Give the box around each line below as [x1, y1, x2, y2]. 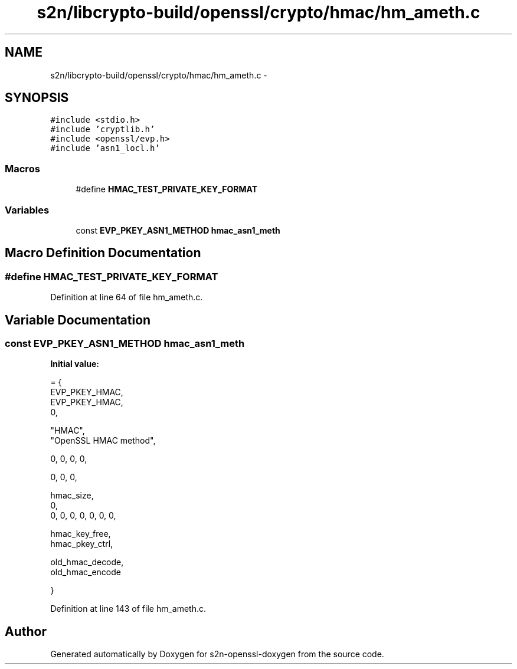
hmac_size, [50, 490, 94, 501]
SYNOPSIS [5, 90, 69, 106]
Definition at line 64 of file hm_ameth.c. [50, 292, 203, 303]
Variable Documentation [5, 312, 151, 327]
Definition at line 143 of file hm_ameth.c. [50, 604, 207, 614]
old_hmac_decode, [50, 557, 124, 568]
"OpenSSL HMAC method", [50, 435, 156, 446]
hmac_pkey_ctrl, [50, 539, 113, 549]
